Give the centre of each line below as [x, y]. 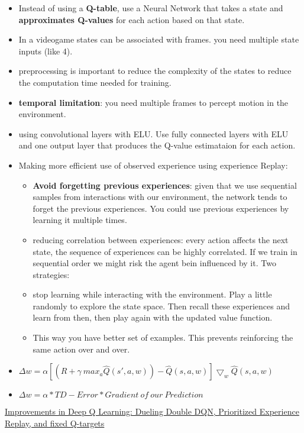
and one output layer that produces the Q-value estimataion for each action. [157, 145]
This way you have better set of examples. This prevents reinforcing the [163, 337]
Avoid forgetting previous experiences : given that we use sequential [165, 185]
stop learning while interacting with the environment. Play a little [152, 294]
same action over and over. [81, 349]
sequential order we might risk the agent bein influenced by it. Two [154, 263]
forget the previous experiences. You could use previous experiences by [161, 208]
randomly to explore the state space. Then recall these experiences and [161, 306]
